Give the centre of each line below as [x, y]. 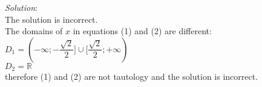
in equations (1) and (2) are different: [142, 31]
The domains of [34, 31]
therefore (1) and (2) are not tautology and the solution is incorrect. [132, 76]
